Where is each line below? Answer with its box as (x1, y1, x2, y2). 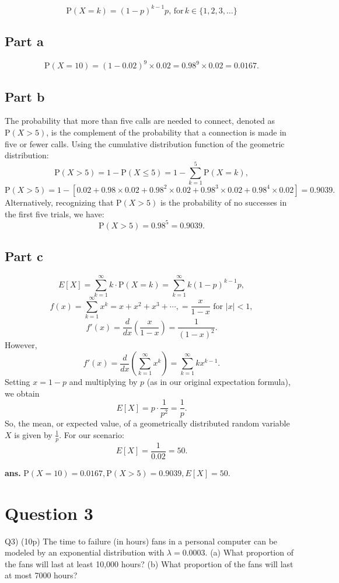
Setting (5, 376, 30, 388)
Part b (5, 87, 45, 105)
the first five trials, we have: (5, 207, 104, 220)
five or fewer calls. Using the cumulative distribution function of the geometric (5, 137, 285, 150)
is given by (14, 428, 53, 440)
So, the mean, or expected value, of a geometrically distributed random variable (5, 417, 290, 429)
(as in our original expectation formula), (146, 376, 291, 388)
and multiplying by (69, 376, 138, 388)
